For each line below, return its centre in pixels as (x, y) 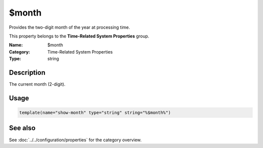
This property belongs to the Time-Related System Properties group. (79, 36)
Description (27, 72)
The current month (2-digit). (37, 84)
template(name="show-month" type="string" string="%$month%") (95, 113)
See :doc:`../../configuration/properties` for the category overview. (75, 140)
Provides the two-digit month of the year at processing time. (69, 27)
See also (22, 128)
